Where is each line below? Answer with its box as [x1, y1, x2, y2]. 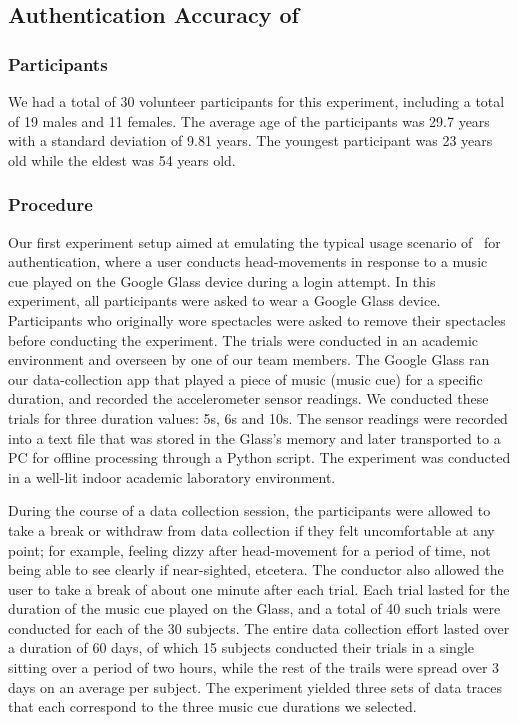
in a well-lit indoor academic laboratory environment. [8, 466, 336, 487]
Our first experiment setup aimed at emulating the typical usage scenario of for [8, 231, 501, 252]
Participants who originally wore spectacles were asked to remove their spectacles [8, 309, 506, 330]
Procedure [8, 192, 93, 217]
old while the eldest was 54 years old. [8, 149, 236, 170]
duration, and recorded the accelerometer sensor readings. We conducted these [8, 388, 489, 409]
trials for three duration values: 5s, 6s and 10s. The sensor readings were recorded [8, 407, 508, 428]
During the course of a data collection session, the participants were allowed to [8, 500, 491, 521]
